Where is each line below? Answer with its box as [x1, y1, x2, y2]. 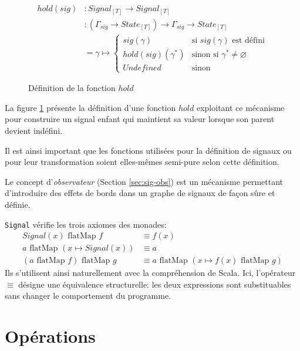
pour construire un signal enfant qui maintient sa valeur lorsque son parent [5, 113, 275, 125]
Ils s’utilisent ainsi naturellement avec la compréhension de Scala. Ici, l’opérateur [5, 266, 296, 279]
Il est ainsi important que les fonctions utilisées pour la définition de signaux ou [5, 144, 292, 156]
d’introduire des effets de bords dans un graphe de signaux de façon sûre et [5, 187, 275, 199]
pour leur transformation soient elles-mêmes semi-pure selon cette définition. [5, 156, 279, 168]
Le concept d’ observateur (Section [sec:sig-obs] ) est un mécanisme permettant [5, 175, 284, 187]
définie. [5, 198, 31, 210]
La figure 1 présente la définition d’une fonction [5, 101, 176, 113]
